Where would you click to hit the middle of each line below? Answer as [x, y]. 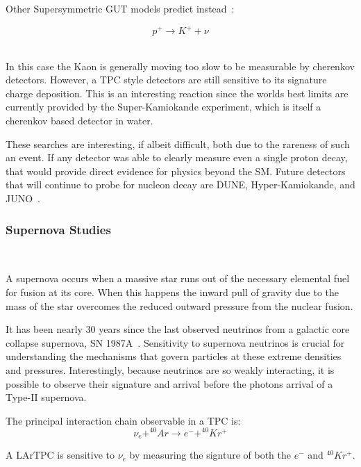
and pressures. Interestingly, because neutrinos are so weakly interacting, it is [170, 370]
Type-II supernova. [46, 397]
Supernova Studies [58, 229]
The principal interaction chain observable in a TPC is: [123, 420]
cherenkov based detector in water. [79, 121]
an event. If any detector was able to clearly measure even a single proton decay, [177, 157]
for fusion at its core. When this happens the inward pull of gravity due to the [173, 292]
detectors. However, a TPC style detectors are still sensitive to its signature [166, 80]
